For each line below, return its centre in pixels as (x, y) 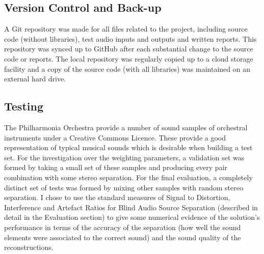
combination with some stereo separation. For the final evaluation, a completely (128, 177)
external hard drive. (35, 79)
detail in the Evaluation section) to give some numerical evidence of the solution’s (132, 217)
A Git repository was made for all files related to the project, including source (126, 29)
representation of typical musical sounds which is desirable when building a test (128, 147)
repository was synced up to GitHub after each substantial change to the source (129, 49)
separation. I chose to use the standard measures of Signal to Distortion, (117, 197)
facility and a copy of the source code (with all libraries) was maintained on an (127, 68)
